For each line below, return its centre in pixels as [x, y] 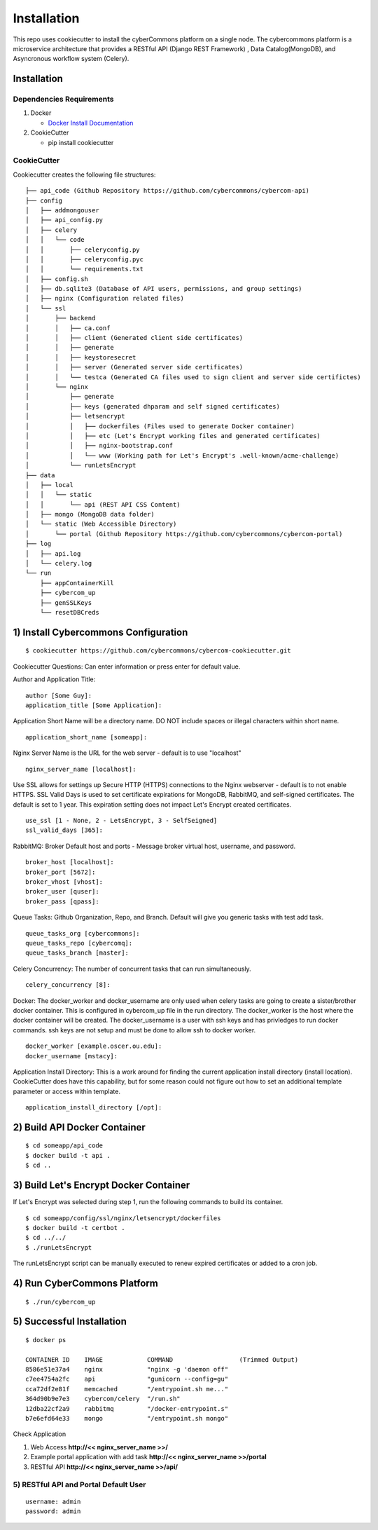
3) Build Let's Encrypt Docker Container [101, 1186]
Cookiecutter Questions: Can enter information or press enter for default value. [127, 667]
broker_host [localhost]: [70, 862]
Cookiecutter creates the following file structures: [84, 175]
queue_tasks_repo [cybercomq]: [79, 943]
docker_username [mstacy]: [72, 1056]
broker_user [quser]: [62, 892]
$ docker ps [46, 1340]
